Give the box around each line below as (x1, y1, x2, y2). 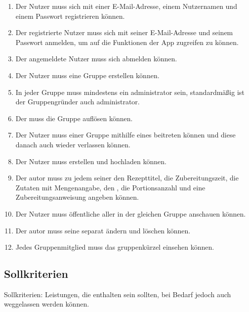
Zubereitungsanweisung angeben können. (15, 192, 139, 202)
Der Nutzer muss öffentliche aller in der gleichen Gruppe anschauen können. (15, 208, 246, 219)
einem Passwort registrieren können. (15, 10, 125, 21)
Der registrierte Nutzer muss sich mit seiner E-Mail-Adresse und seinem (15, 27, 233, 38)
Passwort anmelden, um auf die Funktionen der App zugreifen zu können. (15, 37, 239, 47)
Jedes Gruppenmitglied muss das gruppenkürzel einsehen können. (15, 242, 214, 252)
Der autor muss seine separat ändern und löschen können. (15, 225, 191, 235)
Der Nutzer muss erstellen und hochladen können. (15, 156, 166, 166)
